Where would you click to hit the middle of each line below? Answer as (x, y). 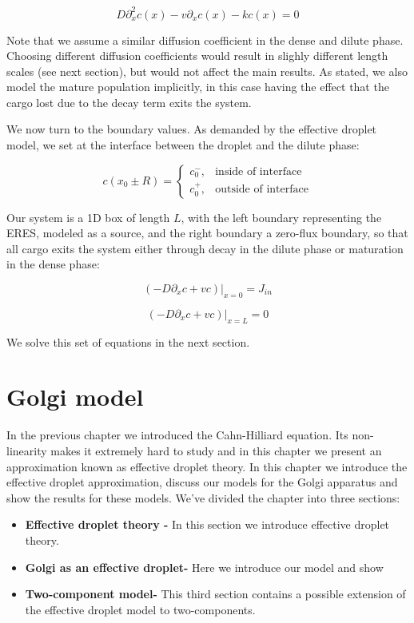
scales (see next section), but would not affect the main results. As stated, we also (207, 71)
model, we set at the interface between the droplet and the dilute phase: (183, 145)
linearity (27, 450)
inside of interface (259, 171)
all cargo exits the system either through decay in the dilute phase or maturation (205, 248)
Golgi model (75, 397)
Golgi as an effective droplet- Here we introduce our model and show (204, 567)
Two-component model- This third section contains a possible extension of (215, 594)
